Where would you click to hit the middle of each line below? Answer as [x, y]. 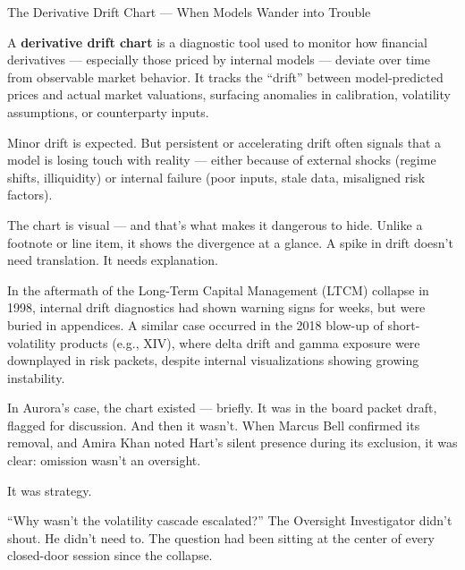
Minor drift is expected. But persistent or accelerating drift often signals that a [224, 142]
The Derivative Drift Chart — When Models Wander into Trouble [189, 12]
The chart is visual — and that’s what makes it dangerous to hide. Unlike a [215, 224]
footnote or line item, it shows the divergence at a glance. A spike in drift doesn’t [230, 242]
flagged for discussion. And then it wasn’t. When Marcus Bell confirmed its [214, 425]
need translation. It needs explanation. [113, 260]
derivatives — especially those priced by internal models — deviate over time [219, 60]
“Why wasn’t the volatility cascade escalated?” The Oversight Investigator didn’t [230, 520]
